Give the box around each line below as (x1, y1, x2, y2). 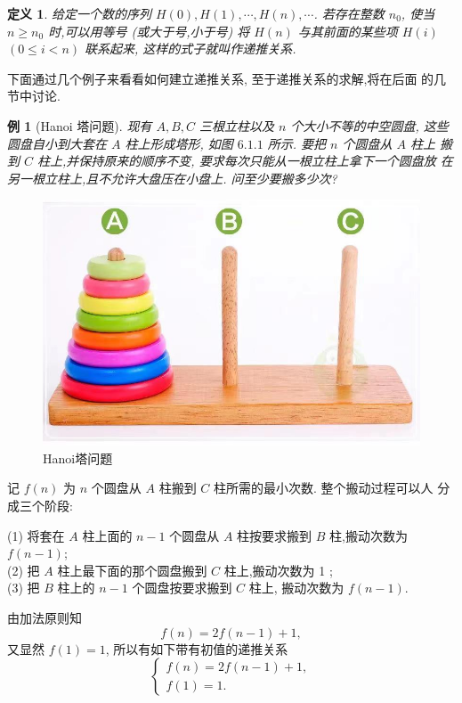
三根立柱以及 (199, 116, 275, 135)
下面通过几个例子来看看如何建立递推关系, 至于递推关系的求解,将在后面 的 (7, 69, 434, 87)
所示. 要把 (267, 134, 326, 152)
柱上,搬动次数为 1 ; (223, 560, 333, 579)
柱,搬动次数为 (329, 526, 408, 544)
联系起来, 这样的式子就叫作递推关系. (85, 39, 296, 58)
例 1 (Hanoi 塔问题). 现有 (7, 116, 152, 135)
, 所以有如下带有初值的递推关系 (105, 639, 288, 658)
